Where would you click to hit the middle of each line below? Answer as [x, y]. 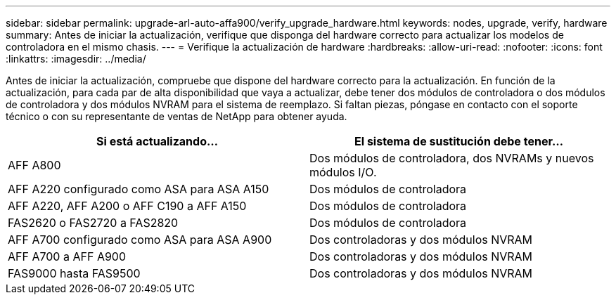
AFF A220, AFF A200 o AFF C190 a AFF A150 [127, 206]
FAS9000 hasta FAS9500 [74, 273]
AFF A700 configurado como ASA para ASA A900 [140, 240]
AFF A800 [34, 165]
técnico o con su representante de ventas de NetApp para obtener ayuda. [177, 116]
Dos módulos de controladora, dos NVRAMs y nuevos [452, 158]
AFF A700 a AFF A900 [67, 256]
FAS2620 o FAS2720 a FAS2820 [93, 223]
